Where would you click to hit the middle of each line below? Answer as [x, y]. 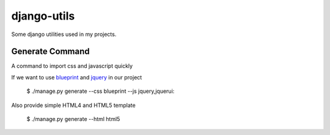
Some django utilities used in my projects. [64, 34]
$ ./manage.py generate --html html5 [73, 119]
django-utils [43, 16]
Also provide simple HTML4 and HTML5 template [73, 105]
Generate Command [50, 52]
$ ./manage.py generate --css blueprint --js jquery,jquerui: [101, 91]
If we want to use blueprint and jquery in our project [77, 77]
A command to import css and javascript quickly [72, 66]
